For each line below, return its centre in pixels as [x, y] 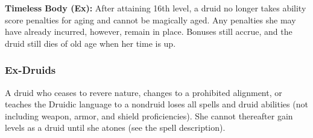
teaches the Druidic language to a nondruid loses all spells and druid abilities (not [156, 104]
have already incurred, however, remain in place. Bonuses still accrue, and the [149, 31]
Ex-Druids [30, 70]
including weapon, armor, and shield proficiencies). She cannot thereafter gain [149, 115]
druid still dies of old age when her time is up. [90, 43]
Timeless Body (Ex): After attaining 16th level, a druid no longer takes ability [156, 8]
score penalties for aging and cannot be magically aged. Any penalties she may [150, 19]
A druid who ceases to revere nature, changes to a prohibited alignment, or [144, 92]
